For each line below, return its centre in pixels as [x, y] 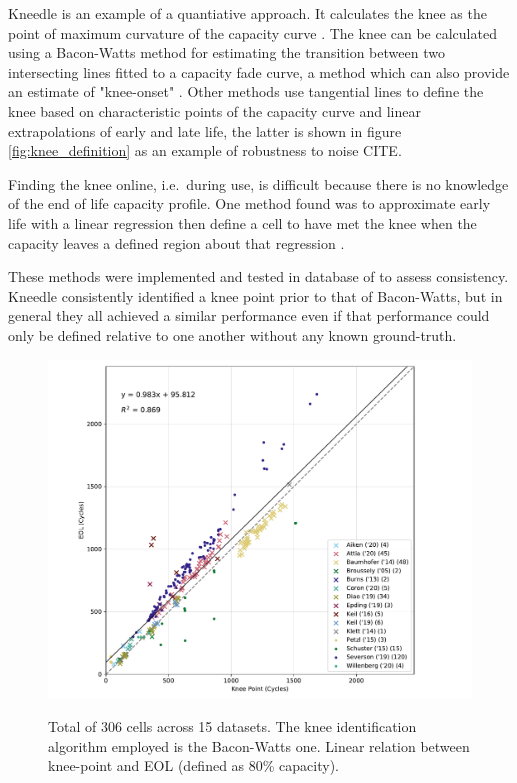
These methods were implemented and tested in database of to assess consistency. [258, 276]
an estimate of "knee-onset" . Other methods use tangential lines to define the [246, 91]
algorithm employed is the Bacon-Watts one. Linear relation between [259, 745]
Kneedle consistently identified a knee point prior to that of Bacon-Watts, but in [255, 295]
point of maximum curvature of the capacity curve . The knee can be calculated [252, 32]
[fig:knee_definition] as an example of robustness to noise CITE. [205, 150]
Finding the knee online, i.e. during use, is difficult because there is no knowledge [258, 183]
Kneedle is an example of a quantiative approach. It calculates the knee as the [247, 13]
